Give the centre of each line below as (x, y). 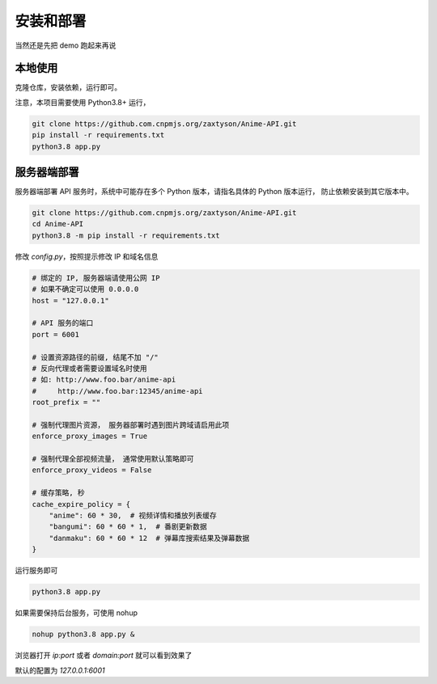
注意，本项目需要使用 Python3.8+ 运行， (83, 102)
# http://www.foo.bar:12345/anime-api (117, 391)
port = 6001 (56, 334)
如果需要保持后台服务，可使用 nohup (76, 613)
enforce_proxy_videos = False (92, 470)
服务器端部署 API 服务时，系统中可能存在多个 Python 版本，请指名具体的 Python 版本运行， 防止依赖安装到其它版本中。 (214, 192)
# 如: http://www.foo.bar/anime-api (104, 380)
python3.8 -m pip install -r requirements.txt (126, 235)
